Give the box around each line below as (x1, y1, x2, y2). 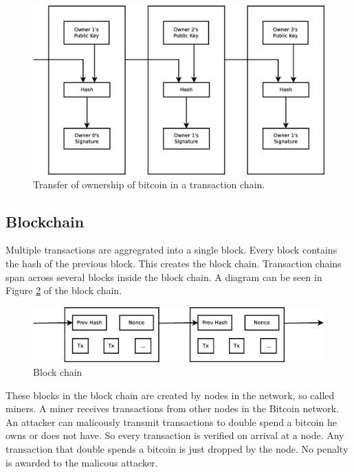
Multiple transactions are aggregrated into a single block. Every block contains (5, 243, 338, 257)
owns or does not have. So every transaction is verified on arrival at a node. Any (5, 428, 344, 442)
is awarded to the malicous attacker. (5, 455, 158, 469)
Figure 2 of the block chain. (5, 283, 122, 297)
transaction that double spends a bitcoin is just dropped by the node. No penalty (5, 442, 349, 456)
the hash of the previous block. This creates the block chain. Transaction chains (5, 256, 342, 270)
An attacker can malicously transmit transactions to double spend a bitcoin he (5, 414, 337, 429)
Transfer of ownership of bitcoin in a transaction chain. (33, 177, 265, 191)
